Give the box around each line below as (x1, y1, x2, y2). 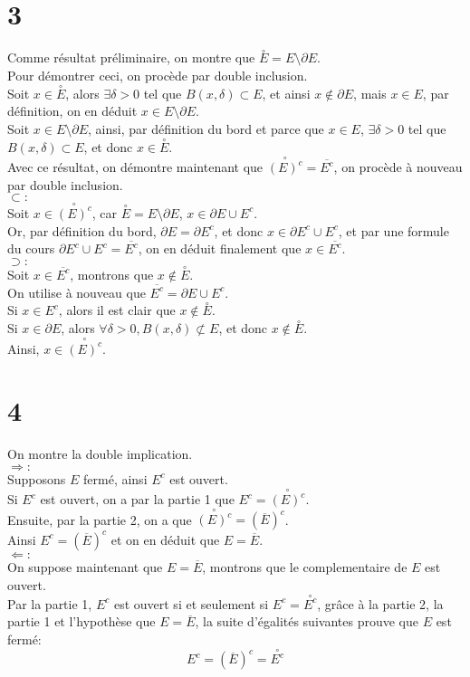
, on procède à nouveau (333, 157, 463, 176)
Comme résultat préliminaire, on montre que (7, 48, 255, 67)
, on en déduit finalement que (138, 239, 302, 258)
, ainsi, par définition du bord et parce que (88, 119, 324, 138)
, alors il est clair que (58, 300, 176, 319)
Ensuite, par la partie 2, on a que (7, 510, 192, 529)
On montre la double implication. (7, 444, 193, 463)
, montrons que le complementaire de (202, 557, 408, 576)
